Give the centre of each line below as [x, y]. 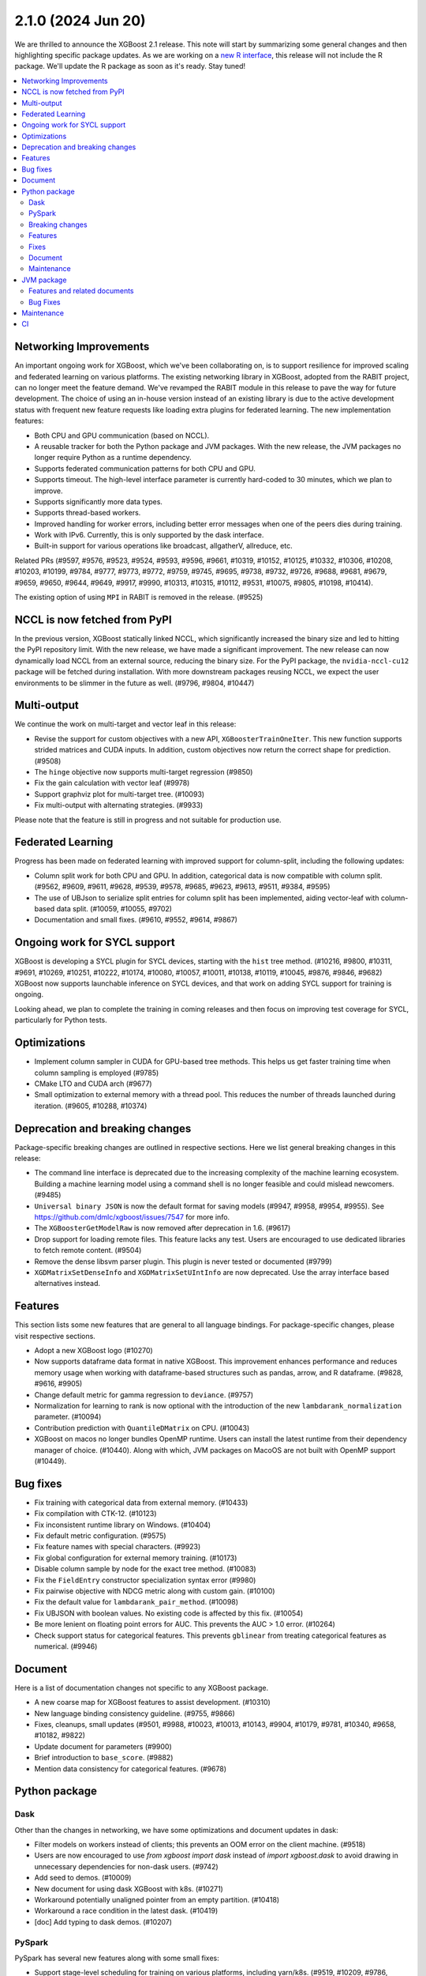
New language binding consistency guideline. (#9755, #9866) [135, 1713]
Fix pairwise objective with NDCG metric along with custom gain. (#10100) [155, 1591]
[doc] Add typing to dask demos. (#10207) [103, 1921]
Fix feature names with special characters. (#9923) [118, 1547]
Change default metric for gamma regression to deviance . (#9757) [144, 1394]
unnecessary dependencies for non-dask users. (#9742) [126, 1866]
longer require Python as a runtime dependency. [113, 458]
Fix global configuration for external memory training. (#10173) [136, 1558]
